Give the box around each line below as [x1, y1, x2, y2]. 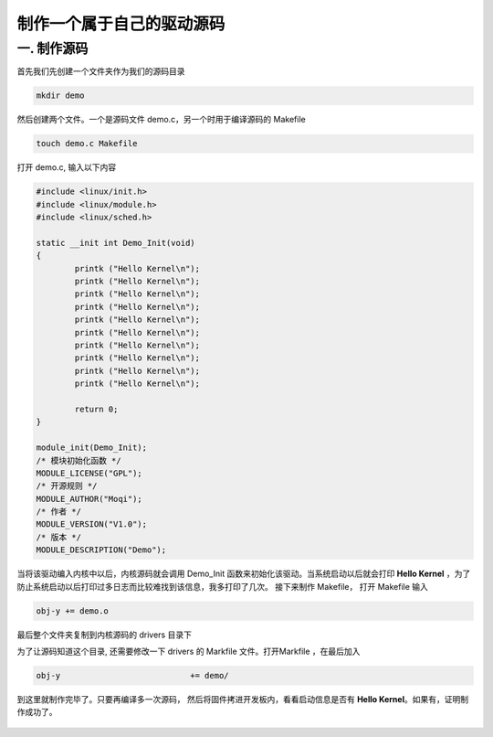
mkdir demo [36, 91, 85, 101]
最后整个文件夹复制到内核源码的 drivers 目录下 [16, 629, 192, 640]
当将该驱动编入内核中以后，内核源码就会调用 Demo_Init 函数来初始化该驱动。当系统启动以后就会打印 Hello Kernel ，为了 [16, 568, 471, 580]
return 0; [74, 403, 119, 414]
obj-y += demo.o [36, 605, 110, 616]
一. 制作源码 [16, 40, 89, 57]
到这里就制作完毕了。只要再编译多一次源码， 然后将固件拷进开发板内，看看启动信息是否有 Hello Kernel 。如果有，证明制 [16, 693, 469, 704]
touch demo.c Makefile [36, 138, 138, 149]
